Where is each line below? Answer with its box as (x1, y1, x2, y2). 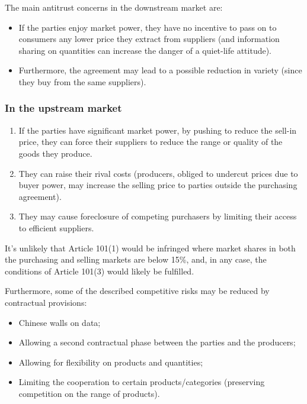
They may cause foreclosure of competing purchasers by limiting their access (18, 210, 297, 222)
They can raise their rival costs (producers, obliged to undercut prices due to (18, 167, 298, 179)
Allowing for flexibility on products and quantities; (18, 355, 203, 368)
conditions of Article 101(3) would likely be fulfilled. (5, 264, 194, 277)
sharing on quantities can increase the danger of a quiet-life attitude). (18, 44, 271, 56)
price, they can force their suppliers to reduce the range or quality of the (18, 135, 283, 148)
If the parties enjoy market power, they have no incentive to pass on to (18, 21, 277, 33)
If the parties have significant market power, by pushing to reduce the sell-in (18, 124, 297, 136)
